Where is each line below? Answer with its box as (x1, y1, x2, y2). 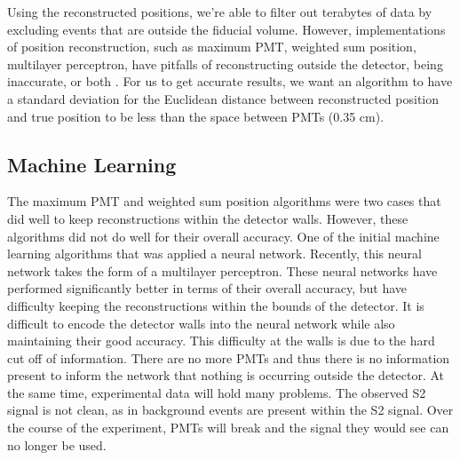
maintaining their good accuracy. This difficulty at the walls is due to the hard (7, 331, 435, 350)
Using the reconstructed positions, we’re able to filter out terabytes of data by (7, 3, 432, 20)
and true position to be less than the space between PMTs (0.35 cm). (7, 107, 385, 125)
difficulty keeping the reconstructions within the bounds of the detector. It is (7, 296, 424, 314)
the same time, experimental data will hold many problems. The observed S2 (7, 383, 426, 401)
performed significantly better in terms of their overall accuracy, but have (7, 279, 408, 297)
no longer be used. (7, 435, 107, 454)
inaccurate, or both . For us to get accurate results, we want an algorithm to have (7, 72, 453, 91)
